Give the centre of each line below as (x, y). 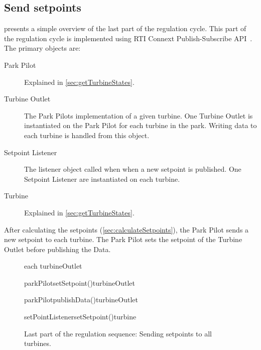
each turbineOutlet (53, 266)
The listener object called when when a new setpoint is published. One (133, 169)
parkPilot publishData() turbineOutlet (81, 300)
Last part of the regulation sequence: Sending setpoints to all (118, 333)
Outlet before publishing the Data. (57, 249)
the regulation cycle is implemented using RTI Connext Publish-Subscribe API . (128, 38)
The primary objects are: (42, 48)
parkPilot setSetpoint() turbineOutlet (80, 282)
